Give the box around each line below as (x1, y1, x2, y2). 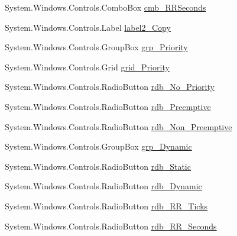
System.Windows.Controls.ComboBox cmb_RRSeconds (5, 1, 206, 13)
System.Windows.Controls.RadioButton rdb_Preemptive (5, 100, 211, 112)
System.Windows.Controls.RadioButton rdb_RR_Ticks (5, 199, 208, 212)
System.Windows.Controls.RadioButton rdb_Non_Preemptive (5, 120, 232, 132)
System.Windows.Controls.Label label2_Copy (5, 21, 171, 33)
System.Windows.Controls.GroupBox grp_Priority (5, 41, 188, 53)
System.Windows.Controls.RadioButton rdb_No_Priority (5, 80, 215, 93)
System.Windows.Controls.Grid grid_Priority (5, 60, 170, 73)
